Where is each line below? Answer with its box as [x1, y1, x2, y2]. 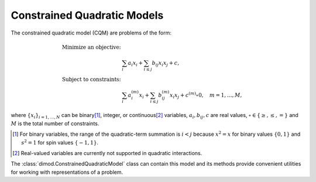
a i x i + [128, 59, 143, 67]
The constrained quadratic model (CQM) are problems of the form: [11, 29, 172, 36]
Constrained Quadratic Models [11, 9, 164, 22]
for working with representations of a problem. [11, 169, 123, 176]
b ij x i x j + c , [152, 59, 180, 67]
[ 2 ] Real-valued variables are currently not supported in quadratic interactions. [12, 149, 202, 156]
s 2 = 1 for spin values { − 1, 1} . [21, 138, 99, 146]
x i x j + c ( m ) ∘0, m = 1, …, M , [170, 91, 242, 99]
